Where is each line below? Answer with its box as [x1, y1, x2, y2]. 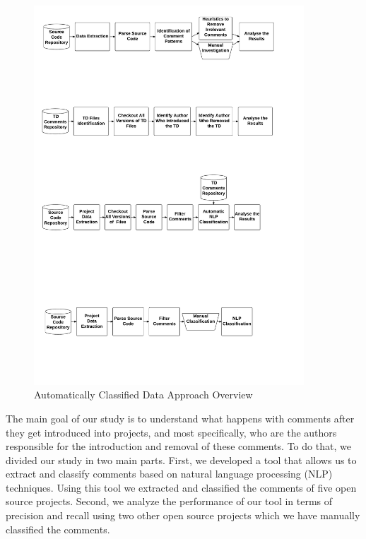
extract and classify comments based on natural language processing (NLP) [6, 466, 333, 481]
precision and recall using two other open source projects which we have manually [6, 508, 360, 523]
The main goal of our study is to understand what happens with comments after [6, 410, 355, 425]
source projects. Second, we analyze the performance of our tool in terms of [6, 494, 333, 509]
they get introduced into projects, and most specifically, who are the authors [6, 425, 337, 439]
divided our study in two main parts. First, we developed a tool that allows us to [6, 452, 357, 467]
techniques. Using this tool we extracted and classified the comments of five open [6, 480, 357, 494]
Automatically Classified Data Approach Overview [34, 387, 253, 402]
